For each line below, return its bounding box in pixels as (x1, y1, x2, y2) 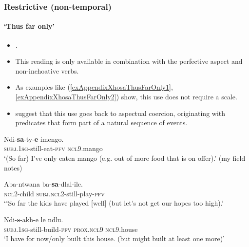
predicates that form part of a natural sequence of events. (15, 117, 188, 128)
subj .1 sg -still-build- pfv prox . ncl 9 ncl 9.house (4, 224, 138, 234)
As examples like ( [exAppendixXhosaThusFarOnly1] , (15, 82, 173, 92)
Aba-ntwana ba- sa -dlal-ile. (4, 179, 83, 189)
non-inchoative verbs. (15, 65, 79, 76)
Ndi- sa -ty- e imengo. (4, 133, 64, 144)
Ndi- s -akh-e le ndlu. (4, 214, 63, 224)
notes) (4, 162, 22, 172)
